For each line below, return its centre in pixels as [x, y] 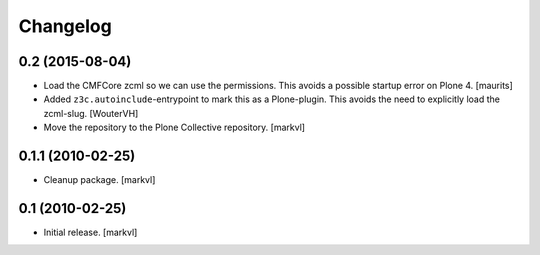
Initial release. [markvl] [90, 232]
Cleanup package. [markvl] [99, 180]
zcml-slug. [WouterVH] [91, 113]
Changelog [65, 26]
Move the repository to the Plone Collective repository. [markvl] [174, 127]
